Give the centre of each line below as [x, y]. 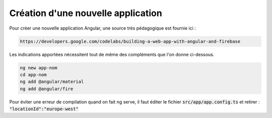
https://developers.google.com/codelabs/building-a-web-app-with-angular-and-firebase [130, 41]
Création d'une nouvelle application [86, 13]
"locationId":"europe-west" [44, 109]
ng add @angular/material [52, 82]
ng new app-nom [39, 68]
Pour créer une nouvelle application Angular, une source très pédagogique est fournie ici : [103, 28]
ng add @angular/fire [47, 89]
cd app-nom [33, 75]
